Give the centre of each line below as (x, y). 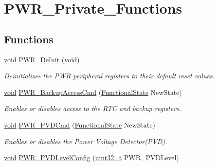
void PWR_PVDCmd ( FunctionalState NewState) (80, 124)
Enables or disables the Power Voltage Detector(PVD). (86, 141)
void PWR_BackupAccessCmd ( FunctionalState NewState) (93, 92)
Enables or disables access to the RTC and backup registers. (93, 108)
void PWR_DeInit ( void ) (42, 59)
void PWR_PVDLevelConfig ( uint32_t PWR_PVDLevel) (91, 157)
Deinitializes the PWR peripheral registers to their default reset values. (109, 76)
